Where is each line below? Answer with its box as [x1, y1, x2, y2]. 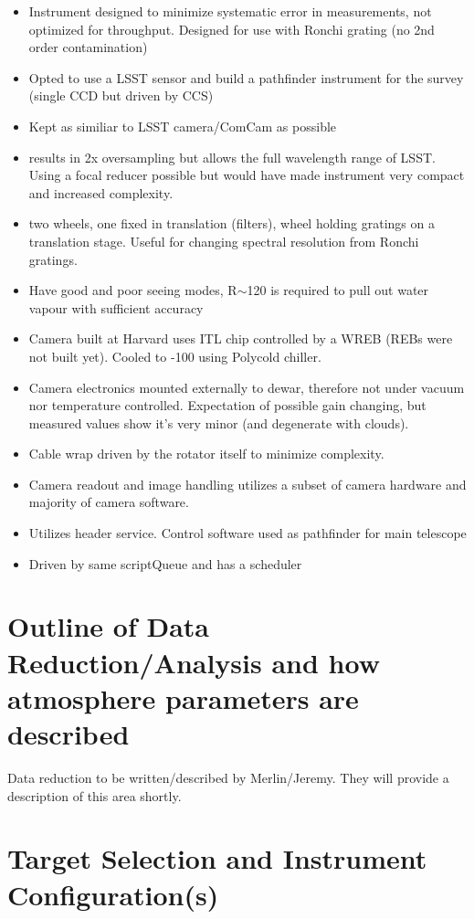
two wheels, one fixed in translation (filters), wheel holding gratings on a [28, 214, 435, 233]
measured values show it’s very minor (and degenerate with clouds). [28, 413, 409, 432]
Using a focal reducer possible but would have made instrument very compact [28, 165, 465, 185]
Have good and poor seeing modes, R [28, 280, 237, 300]
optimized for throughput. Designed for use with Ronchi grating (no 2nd [28, 19, 435, 38]
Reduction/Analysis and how [7, 643, 380, 681]
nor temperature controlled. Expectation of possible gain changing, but [28, 396, 427, 415]
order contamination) [28, 37, 148, 57]
